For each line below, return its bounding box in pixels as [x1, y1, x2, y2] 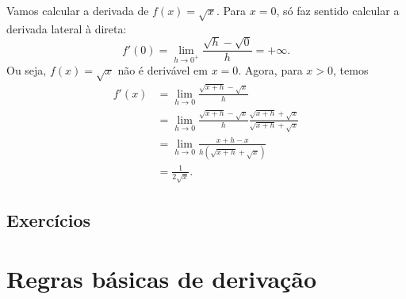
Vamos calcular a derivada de [6, 2, 149, 18]
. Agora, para [238, 62, 303, 79]
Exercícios [6, 208, 91, 232]
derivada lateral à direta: [6, 20, 127, 36]
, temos [333, 62, 369, 79]
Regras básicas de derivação [6, 262, 317, 294]
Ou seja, [6, 62, 47, 79]
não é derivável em [117, 62, 208, 79]
